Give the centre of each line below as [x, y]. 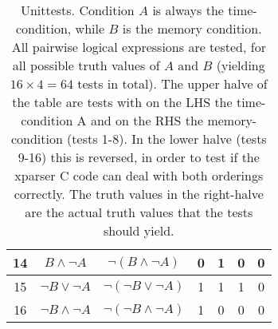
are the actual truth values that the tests [139, 212]
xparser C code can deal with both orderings [139, 175]
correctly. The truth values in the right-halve [139, 194]
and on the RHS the [147, 120]
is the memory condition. [192, 28]
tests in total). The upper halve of [172, 83]
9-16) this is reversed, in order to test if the [139, 157]
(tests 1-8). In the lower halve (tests [167, 139]
